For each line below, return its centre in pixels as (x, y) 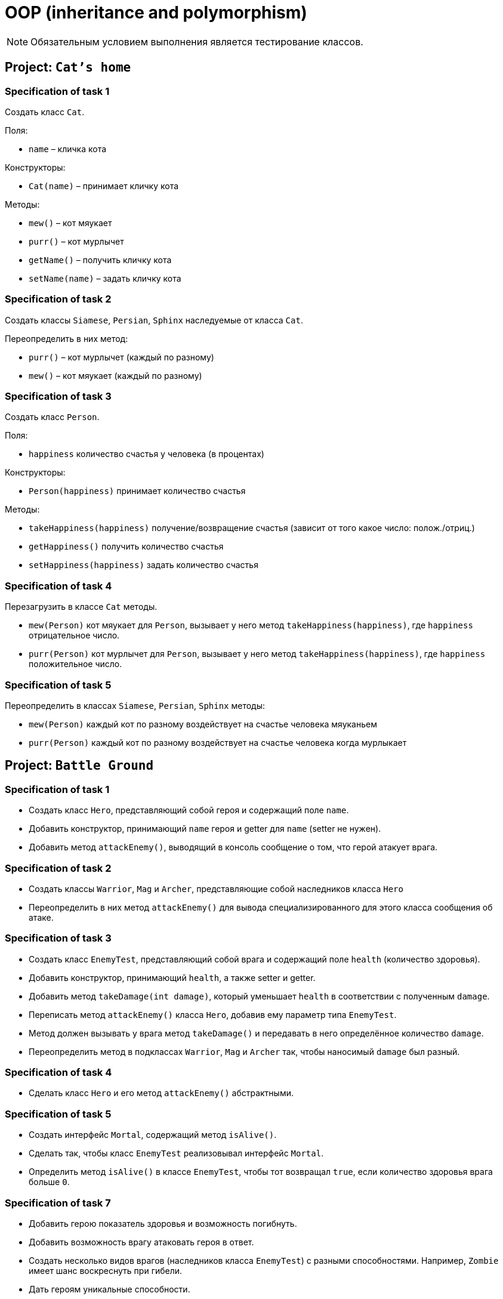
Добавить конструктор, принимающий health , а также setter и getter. (172, 977)
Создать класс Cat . (45, 112)
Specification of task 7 (58, 1203)
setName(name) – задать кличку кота (105, 278)
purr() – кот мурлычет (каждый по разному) (121, 357)
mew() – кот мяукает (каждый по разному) (115, 375)
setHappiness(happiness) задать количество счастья (144, 565)
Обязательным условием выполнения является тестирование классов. (197, 41)
